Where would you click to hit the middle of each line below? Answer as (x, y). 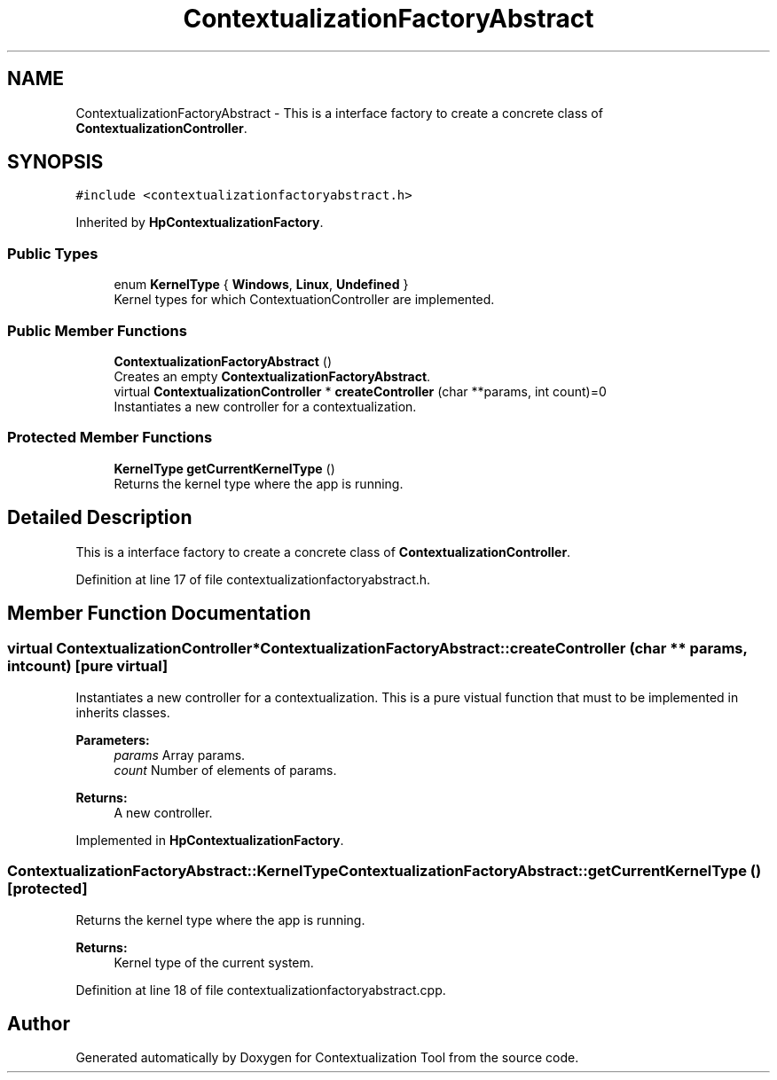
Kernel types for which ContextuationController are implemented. (304, 300)
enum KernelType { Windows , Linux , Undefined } (261, 285)
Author (39, 1023)
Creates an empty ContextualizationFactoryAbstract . (272, 376)
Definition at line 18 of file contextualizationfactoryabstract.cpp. (261, 990)
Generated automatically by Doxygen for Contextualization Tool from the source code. (327, 1058)
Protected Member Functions (110, 438)
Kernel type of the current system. (214, 962)
